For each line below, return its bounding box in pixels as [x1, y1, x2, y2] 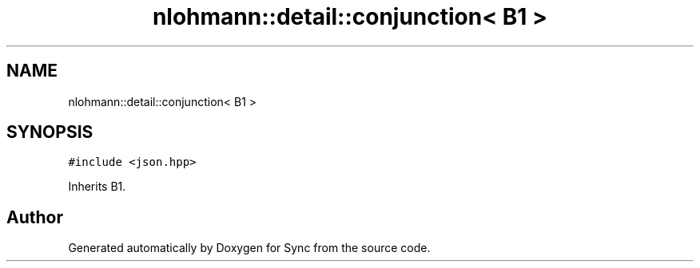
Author [6, 207, 63, 227]
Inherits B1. [68, 179, 126, 194]
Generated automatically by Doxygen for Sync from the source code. [68, 241, 431, 255]
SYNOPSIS [6, 122, 93, 143]
